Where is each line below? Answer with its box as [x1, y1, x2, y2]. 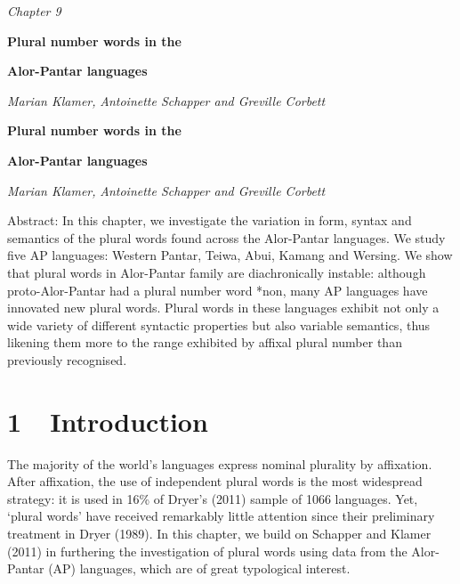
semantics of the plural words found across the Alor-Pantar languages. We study [7, 228, 446, 247]
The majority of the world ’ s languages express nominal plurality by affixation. [7, 454, 432, 473]
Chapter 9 [7, 2, 61, 20]
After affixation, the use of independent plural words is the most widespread [7, 472, 423, 491]
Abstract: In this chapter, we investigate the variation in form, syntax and [7, 211, 412, 230]
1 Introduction [7, 402, 208, 439]
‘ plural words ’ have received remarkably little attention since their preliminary [7, 507, 435, 525]
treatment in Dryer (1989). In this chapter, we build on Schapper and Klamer [7, 524, 432, 542]
